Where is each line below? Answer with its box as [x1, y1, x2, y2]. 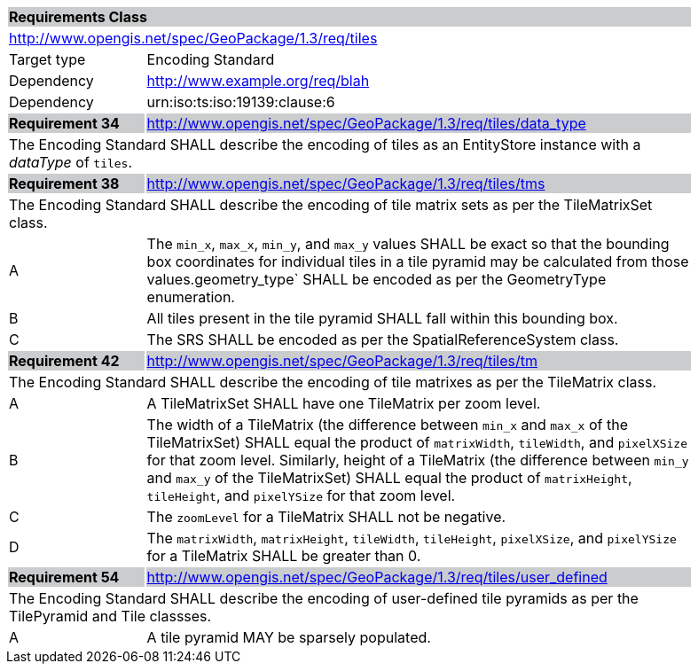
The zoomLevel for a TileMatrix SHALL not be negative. [146, 508, 506, 526]
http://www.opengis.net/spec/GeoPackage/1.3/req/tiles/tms [146, 175, 545, 192]
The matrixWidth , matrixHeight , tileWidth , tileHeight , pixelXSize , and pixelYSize [146, 529, 677, 547]
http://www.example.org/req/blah [146, 72, 370, 90]
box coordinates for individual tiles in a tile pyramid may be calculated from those [146, 253, 689, 270]
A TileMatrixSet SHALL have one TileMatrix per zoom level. [146, 394, 541, 412]
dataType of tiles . [9, 153, 133, 171]
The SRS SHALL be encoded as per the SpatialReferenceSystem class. [146, 331, 619, 348]
